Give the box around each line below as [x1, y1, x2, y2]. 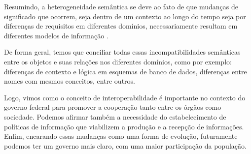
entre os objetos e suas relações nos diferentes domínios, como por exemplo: [4, 56, 232, 66]
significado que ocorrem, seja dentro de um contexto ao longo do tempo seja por [4, 11, 246, 21]
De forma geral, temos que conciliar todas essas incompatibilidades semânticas [4, 47, 241, 57]
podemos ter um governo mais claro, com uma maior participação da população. [4, 140, 247, 151]
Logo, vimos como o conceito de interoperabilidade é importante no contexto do [4, 92, 246, 102]
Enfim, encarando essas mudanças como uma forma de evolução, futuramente [4, 131, 238, 141]
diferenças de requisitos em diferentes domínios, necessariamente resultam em [4, 21, 238, 31]
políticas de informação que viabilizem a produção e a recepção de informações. [4, 121, 244, 131]
